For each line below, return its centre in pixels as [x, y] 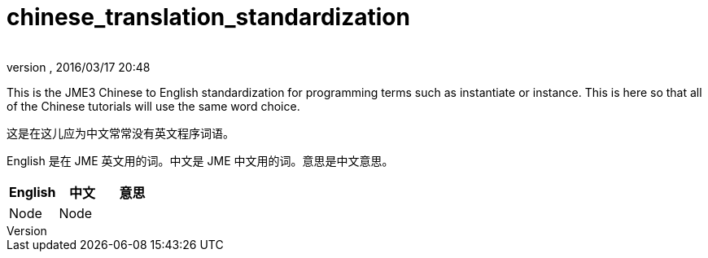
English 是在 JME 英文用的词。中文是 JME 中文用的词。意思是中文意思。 [200, 160]
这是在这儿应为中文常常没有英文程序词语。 [120, 133]
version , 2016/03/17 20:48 [79, 67]
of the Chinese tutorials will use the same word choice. [153, 106]
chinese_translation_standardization [208, 17]
